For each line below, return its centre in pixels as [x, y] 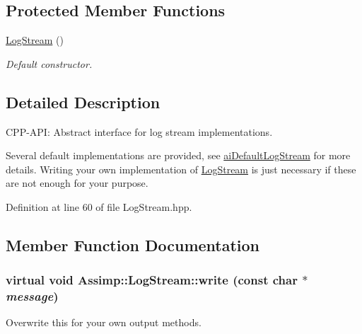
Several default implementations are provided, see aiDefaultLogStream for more [178, 155]
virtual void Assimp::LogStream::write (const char [152, 280]
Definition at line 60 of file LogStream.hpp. [99, 206]
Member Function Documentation [133, 244]
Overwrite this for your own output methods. [104, 322]
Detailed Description [83, 102]
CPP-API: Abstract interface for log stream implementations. [139, 131]
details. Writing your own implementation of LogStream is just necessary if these [181, 169]
